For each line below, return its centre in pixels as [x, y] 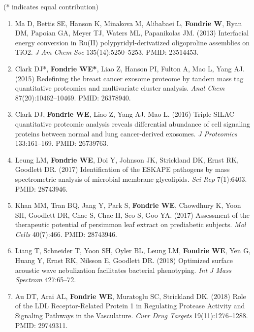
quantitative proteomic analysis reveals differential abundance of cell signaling [133, 123]
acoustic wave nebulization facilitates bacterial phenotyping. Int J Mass [123, 270]
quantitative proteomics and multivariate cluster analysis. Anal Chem [120, 88]
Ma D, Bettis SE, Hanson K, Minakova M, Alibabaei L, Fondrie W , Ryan [128, 23]
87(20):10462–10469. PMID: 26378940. [73, 97]
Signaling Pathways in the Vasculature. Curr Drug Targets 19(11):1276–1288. [131, 315]
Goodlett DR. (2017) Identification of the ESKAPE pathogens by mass [122, 169]
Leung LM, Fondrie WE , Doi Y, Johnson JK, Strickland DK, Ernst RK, [127, 159]
